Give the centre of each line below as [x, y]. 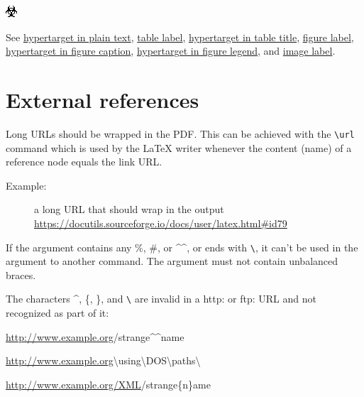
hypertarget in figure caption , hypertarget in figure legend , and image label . [171, 51]
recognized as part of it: [57, 313]
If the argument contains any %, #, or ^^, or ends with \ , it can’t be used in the [182, 247]
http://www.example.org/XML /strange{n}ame [108, 384]
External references [103, 99]
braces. [21, 274]
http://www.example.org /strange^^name [95, 336]
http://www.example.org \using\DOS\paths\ [103, 360]
